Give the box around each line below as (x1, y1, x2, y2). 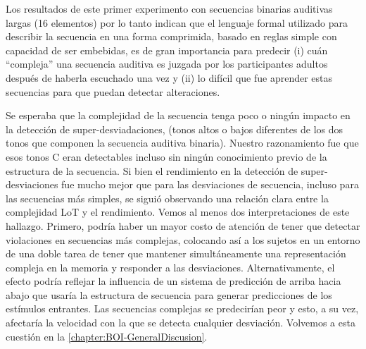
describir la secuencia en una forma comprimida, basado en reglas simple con (6, 29, 337, 44)
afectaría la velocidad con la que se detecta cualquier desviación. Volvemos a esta (6, 315, 355, 330)
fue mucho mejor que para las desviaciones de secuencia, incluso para (61, 177, 359, 192)
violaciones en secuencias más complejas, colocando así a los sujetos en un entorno (6, 232, 360, 247)
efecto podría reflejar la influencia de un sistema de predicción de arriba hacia (6, 274, 341, 288)
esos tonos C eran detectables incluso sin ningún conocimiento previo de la (6, 149, 327, 164)
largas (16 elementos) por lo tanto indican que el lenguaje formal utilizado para (6, 15, 348, 30)
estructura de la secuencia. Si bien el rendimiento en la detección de (6, 163, 298, 178)
